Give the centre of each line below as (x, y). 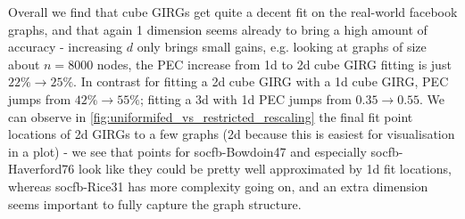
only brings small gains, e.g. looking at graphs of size (282, 47)
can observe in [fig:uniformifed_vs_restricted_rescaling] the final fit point (211, 116)
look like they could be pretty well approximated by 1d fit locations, (265, 169)
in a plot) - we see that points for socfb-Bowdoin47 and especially (187, 151)
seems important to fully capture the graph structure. (155, 203)
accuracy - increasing (66, 47)
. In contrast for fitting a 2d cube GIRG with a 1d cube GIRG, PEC (261, 81)
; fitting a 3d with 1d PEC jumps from (245, 98)
